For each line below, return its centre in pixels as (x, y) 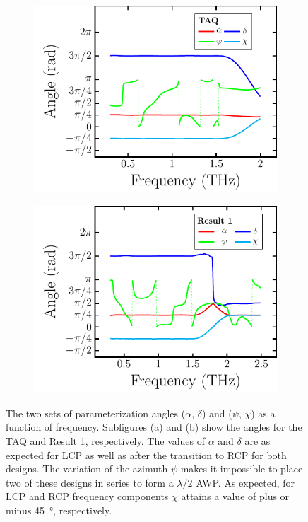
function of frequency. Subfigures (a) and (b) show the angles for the (154, 427)
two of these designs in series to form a (90, 482)
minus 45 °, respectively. (59, 510)
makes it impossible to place (242, 469)
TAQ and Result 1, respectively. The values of (106, 440)
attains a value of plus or (235, 496)
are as (257, 440)
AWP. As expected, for (245, 482)
